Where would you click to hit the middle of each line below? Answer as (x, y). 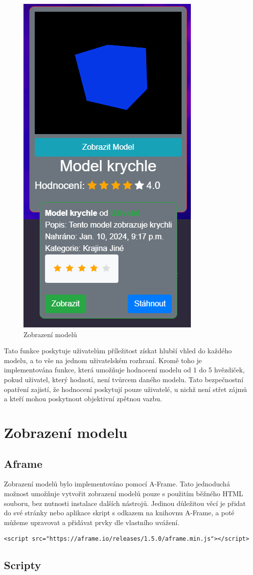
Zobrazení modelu (66, 432)
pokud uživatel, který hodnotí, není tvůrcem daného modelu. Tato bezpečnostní (124, 379)
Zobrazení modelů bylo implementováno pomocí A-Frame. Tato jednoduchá (117, 484)
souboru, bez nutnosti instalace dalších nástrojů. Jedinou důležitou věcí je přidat (125, 503)
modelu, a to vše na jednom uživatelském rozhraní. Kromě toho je (103, 360)
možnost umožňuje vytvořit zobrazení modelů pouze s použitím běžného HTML (124, 493)
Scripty (23, 565)
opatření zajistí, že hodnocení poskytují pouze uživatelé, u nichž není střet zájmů (126, 389)
